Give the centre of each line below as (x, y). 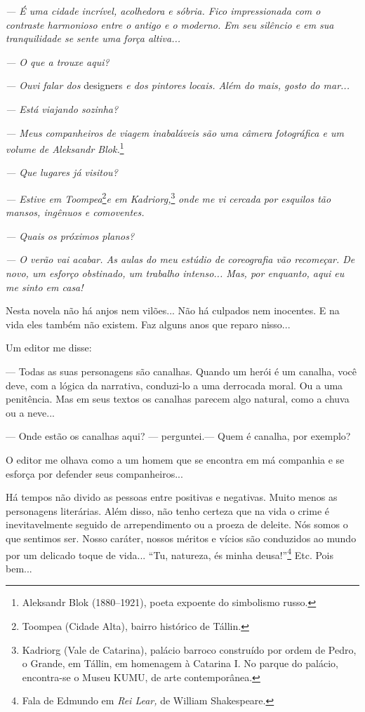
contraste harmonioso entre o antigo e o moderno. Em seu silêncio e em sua (170, 24)
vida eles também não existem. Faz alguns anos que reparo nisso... (148, 324)
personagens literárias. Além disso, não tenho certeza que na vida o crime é (167, 510)
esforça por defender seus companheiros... (94, 473)
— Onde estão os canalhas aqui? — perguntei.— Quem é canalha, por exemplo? (178, 436)
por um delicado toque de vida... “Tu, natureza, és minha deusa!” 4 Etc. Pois (170, 553)
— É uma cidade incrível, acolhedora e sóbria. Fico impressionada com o (163, 11)
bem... (19, 568)
